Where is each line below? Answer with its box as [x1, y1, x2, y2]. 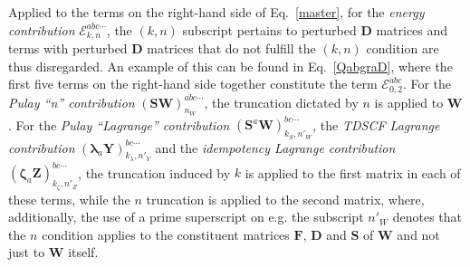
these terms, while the [8, 189, 130, 208]
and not [397, 224, 440, 243]
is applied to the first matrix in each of [245, 163, 461, 182]
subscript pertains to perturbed [182, 20, 357, 39]
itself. [68, 243, 99, 262]
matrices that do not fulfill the [147, 39, 316, 58]
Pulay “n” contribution [8, 92, 135, 111]
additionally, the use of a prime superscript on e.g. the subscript [8, 207, 364, 226]
